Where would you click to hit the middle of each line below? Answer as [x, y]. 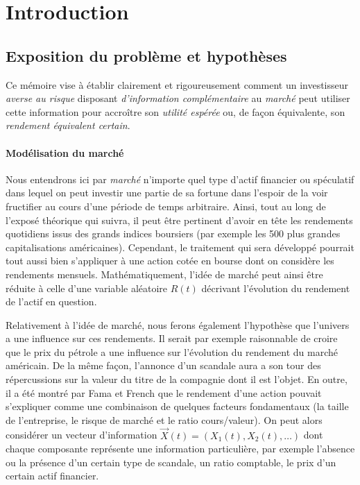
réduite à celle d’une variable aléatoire [87, 288]
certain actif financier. [52, 476]
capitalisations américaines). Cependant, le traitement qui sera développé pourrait [180, 247]
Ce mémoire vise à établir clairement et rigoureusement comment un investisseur [177, 84]
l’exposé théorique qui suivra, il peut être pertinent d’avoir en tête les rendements [179, 220]
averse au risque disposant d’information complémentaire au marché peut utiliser [178, 98]
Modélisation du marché [65, 152]
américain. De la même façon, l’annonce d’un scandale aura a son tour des [163, 365]
